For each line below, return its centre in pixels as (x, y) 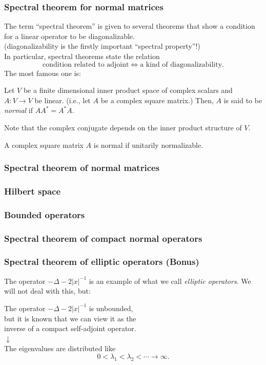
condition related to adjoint (86, 64)
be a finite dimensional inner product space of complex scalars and (128, 90)
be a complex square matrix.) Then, (157, 100)
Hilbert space (33, 191)
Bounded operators (45, 214)
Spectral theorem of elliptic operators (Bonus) (102, 262)
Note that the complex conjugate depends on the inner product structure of (123, 127)
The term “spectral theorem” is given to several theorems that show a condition (130, 26)
